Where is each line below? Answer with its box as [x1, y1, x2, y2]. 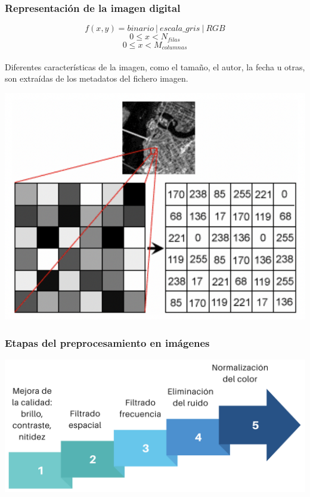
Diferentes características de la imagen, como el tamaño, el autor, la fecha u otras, [5, 60, 305, 73]
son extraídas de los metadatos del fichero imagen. [5, 72, 188, 85]
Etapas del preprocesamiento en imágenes [5, 335, 210, 350]
